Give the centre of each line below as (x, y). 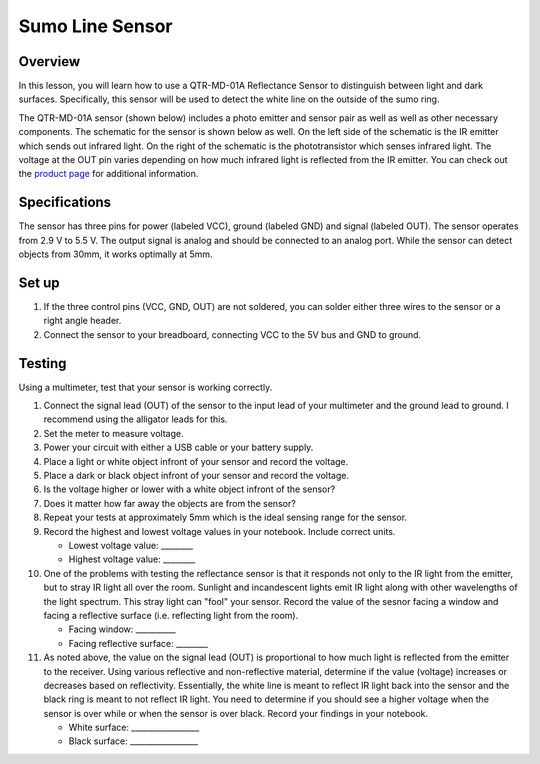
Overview (49, 61)
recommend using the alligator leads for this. (135, 419)
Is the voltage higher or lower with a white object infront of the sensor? (189, 489)
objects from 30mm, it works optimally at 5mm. (116, 254)
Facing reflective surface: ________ (138, 643)
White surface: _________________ (134, 727)
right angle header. (82, 321)
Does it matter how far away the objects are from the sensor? (170, 503)
